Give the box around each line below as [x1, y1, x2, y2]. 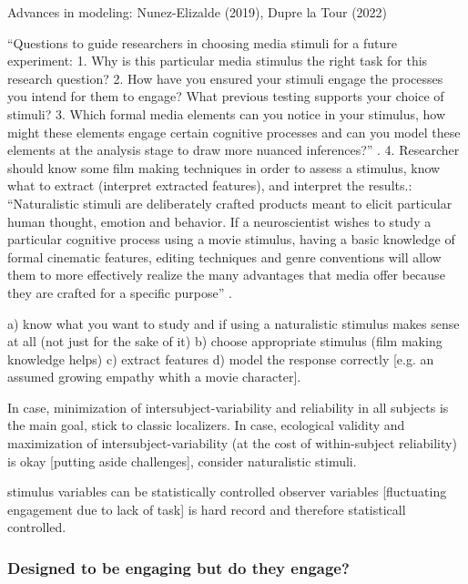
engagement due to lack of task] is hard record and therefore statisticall [7, 499, 406, 518]
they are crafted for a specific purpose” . [7, 282, 232, 302]
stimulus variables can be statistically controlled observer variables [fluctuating [7, 482, 447, 501]
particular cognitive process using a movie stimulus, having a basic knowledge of [7, 230, 455, 249]
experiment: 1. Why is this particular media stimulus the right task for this [7, 51, 428, 70]
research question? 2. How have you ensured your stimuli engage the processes [7, 68, 443, 87]
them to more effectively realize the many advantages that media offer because [7, 265, 445, 284]
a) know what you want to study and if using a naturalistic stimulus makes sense [7, 313, 460, 333]
